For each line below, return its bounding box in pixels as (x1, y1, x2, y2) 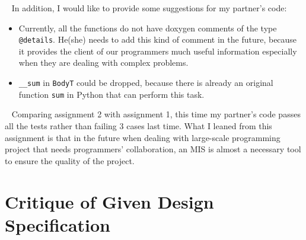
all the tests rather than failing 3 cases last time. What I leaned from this (5, 119, 272, 132)
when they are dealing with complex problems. (18, 56, 189, 69)
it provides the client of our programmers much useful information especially (18, 44, 297, 57)
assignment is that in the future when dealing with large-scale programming (5, 131, 280, 143)
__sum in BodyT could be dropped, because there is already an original (18, 76, 273, 89)
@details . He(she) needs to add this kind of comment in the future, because (18, 33, 297, 46)
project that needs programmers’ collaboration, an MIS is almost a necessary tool (5, 143, 301, 155)
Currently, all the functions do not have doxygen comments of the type (18, 21, 277, 34)
